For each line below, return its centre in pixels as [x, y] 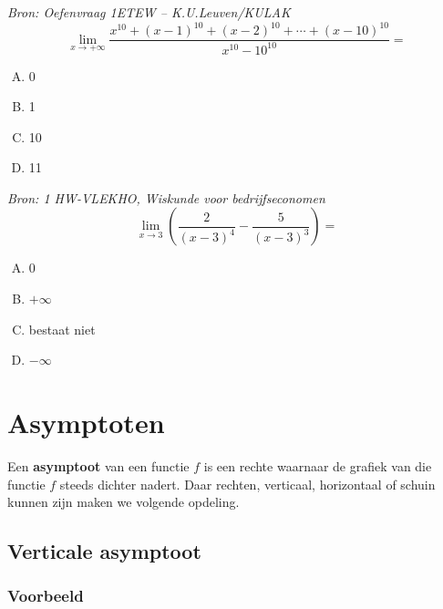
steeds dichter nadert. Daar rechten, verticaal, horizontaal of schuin [247, 484]
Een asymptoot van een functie [98, 465]
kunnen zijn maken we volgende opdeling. [124, 502]
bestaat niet [62, 329]
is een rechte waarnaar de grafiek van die [318, 465]
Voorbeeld [46, 596]
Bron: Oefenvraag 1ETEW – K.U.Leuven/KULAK [149, 12]
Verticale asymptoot [104, 551]
